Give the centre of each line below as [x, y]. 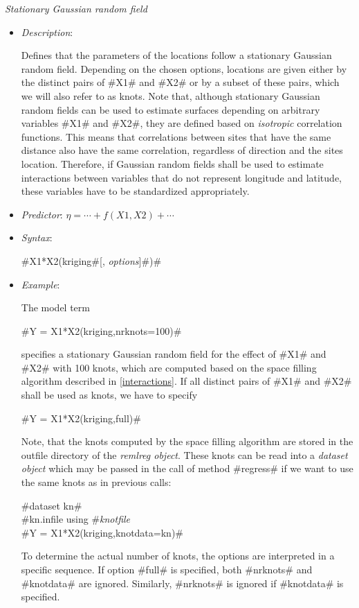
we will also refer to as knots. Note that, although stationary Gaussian [171, 95]
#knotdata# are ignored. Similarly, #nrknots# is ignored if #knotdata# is [182, 583]
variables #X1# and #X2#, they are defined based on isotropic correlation [182, 123]
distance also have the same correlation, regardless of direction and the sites [182, 150]
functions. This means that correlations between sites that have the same [176, 136]
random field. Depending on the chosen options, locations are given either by [184, 68]
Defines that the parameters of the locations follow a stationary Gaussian [176, 55]
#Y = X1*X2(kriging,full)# [81, 418]
